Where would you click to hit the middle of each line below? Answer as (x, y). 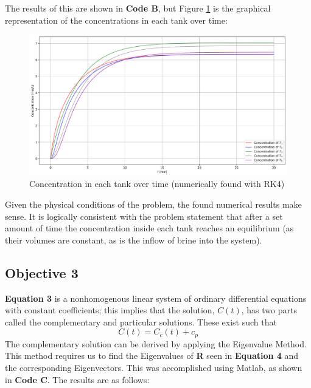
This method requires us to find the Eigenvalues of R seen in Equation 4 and (152, 356)
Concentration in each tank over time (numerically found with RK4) (157, 184)
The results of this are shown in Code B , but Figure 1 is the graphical (138, 8)
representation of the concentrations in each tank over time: (116, 20)
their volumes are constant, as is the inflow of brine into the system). (134, 240)
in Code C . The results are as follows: (77, 379)
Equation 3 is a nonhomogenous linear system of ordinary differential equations (156, 298)
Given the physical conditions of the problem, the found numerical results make (153, 204)
